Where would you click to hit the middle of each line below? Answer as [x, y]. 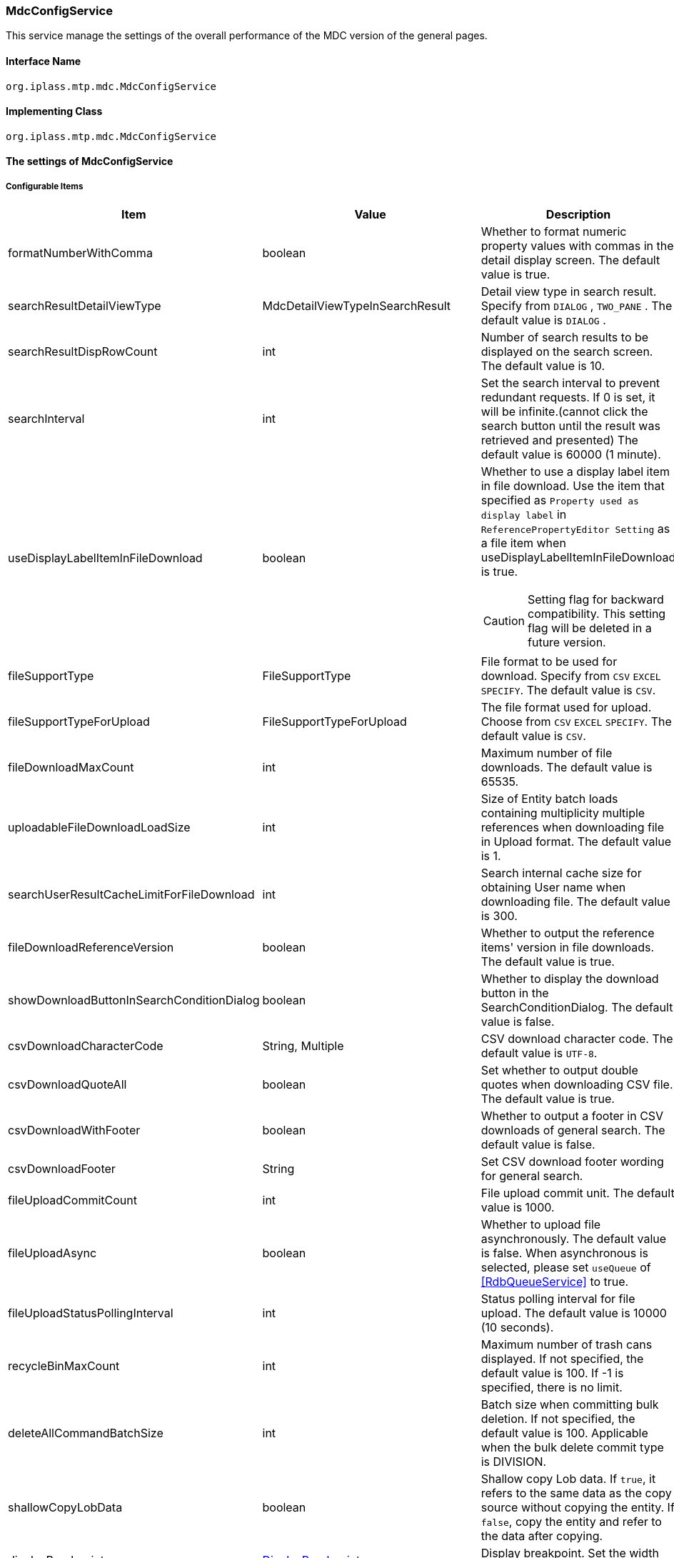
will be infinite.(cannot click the [564, 412]
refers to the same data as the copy [576, 1493]
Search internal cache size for [561, 873]
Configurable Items [45, 186]
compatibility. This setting [597, 614]
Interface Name [44, 61]
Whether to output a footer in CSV [572, 1116]
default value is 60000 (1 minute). [571, 455]
